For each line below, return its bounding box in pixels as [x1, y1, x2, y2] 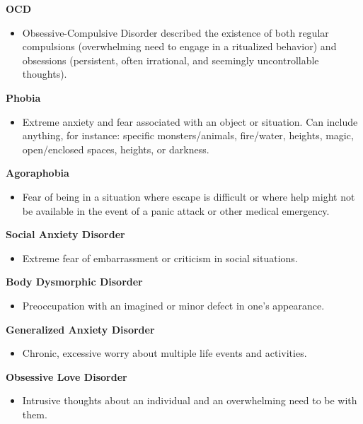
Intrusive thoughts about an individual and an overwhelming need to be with [22, 393, 357, 408]
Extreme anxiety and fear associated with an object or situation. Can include [22, 114, 358, 129]
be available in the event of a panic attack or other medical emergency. [22, 203, 330, 218]
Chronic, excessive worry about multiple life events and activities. [22, 346, 307, 360]
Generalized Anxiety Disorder [6, 322, 155, 336]
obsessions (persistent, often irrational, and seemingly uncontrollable [22, 52, 319, 67]
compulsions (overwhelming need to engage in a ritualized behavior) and [22, 39, 337, 54]
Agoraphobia [6, 165, 69, 180]
